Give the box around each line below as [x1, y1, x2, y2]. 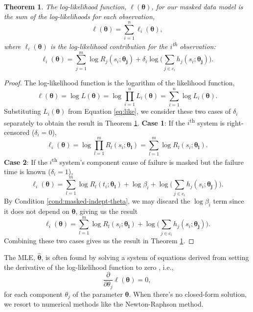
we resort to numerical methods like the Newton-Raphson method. [4, 299, 204, 309]
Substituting [4, 106, 41, 116]
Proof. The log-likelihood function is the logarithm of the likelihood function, [4, 78, 235, 88]
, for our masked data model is [151, 1, 243, 11]
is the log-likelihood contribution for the [50, 41, 168, 51]
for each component [4, 288, 63, 299]
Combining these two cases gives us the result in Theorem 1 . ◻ [4, 235, 194, 246]
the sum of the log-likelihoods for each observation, [4, 11, 155, 21]
